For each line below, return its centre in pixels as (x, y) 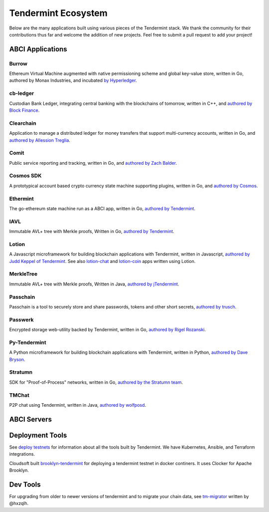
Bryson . (17, 359)
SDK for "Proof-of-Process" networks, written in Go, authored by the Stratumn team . (96, 382)
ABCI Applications (38, 49)
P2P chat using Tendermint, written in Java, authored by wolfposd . (78, 405)
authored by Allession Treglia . (40, 140)
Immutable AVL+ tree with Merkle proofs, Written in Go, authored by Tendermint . (92, 232)
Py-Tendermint (28, 342)
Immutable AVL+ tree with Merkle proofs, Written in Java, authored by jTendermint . (94, 284)
